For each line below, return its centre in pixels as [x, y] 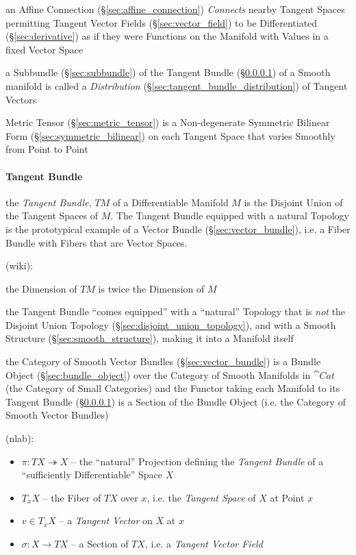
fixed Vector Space [44, 49]
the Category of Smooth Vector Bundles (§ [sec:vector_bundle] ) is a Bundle [163, 361]
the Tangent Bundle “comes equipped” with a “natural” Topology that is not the [176, 311]
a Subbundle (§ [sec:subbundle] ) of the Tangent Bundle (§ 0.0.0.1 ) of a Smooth [168, 72]
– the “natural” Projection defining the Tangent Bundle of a [198, 461]
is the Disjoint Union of [293, 202]
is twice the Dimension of [151, 288]
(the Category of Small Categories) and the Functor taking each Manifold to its [173, 388]
